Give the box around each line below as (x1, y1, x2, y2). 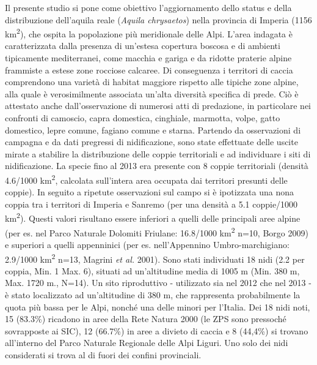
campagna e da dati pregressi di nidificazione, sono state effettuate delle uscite (5, 135, 298, 148)
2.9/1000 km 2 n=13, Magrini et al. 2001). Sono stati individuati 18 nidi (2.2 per (5, 250, 305, 265)
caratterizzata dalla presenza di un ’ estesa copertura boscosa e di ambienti (5, 39, 280, 52)
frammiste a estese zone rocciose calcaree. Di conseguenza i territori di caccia (5, 63, 293, 76)
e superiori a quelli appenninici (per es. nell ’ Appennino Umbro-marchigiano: (5, 238, 290, 250)
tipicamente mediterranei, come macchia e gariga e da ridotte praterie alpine (5, 51, 292, 64)
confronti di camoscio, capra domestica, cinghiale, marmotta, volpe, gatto (5, 111, 280, 124)
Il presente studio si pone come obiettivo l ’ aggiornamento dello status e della (5, 1, 292, 13)
